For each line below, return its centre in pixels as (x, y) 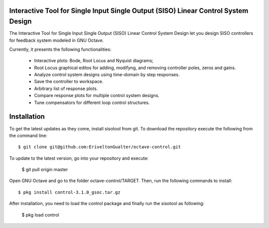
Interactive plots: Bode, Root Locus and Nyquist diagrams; (94, 61)
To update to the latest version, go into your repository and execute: (79, 158)
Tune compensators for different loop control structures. (92, 103)
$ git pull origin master (45, 170)
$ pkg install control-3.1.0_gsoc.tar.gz (69, 192)
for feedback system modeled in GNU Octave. (57, 40)
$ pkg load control (40, 215)
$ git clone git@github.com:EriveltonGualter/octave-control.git (100, 147)
